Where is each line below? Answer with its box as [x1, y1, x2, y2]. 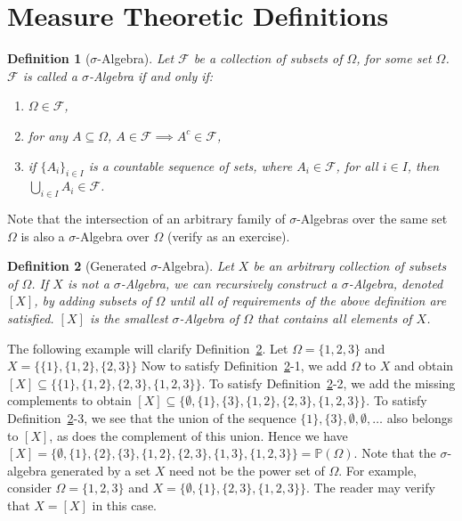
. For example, [338, 460, 417, 479]
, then [407, 156, 440, 175]
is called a [22, 66, 77, 85]
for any [28, 126, 68, 144]
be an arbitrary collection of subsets [253, 256, 447, 275]
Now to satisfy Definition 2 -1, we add [141, 356, 347, 375]
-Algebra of [179, 309, 239, 328]
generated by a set [51, 460, 151, 479]
